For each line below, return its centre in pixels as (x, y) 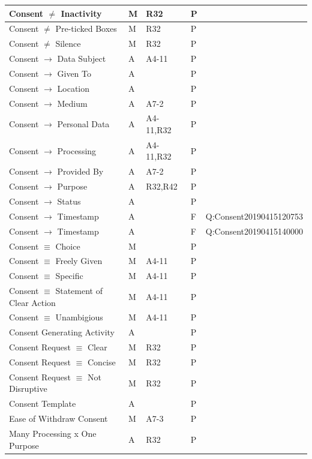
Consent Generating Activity (62, 332)
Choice (68, 246)
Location (73, 88)
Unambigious (79, 317)
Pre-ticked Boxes (86, 28)
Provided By (80, 171)
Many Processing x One (53, 433)
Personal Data (83, 124)
